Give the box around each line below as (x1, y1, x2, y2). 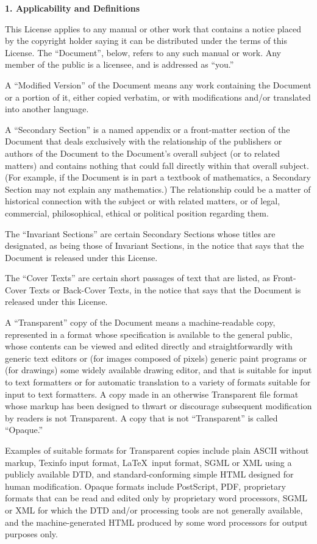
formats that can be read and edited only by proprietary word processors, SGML (5, 492, 308, 504)
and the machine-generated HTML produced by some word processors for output (5, 515, 308, 528)
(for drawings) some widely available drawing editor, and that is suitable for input (5, 363, 312, 376)
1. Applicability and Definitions (5, 2, 140, 14)
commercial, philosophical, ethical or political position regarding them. (5, 206, 269, 219)
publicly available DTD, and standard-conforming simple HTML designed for (5, 468, 294, 481)
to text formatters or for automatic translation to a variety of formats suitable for (5, 376, 311, 388)
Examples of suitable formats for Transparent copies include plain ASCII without (5, 444, 309, 456)
